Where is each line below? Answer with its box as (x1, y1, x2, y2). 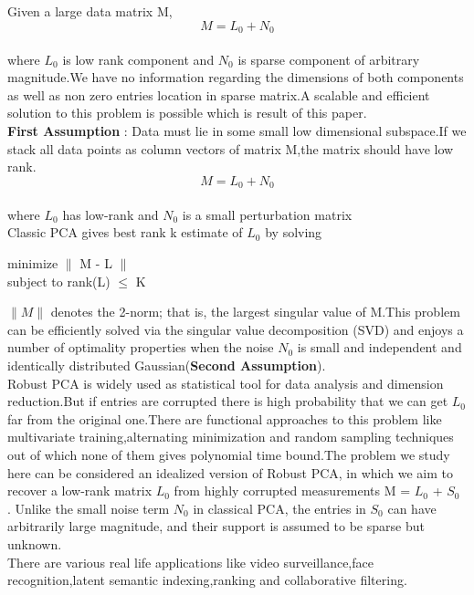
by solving (265, 223, 322, 242)
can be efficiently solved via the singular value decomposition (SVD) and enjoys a (7, 319, 464, 339)
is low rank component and (62, 49, 215, 68)
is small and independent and (297, 338, 462, 357)
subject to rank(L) (7, 271, 111, 290)
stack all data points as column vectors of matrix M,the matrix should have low (7, 139, 454, 158)
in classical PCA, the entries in (193, 498, 366, 517)
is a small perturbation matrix (182, 204, 353, 224)
